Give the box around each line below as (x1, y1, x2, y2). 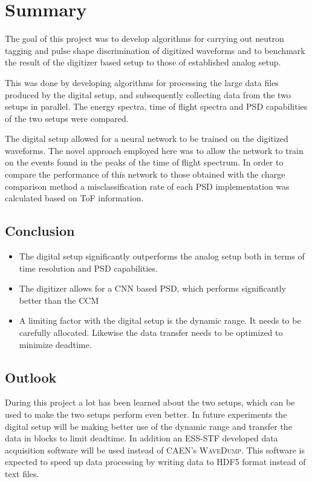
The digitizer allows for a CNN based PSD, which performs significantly (19, 282, 286, 295)
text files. (5, 467, 39, 480)
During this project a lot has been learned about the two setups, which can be (5, 396, 295, 409)
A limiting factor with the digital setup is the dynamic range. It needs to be (19, 314, 301, 327)
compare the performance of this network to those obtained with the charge (5, 168, 285, 181)
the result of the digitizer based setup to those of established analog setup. (5, 56, 281, 69)
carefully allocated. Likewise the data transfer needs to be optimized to (19, 326, 283, 339)
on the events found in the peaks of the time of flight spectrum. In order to (5, 156, 284, 169)
